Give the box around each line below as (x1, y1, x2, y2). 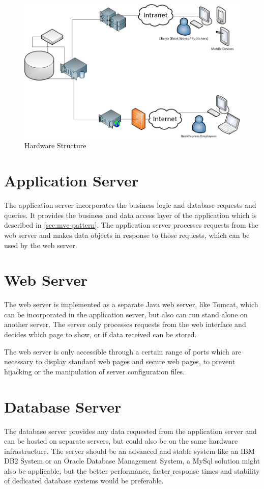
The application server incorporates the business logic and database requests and (4, 200, 256, 210)
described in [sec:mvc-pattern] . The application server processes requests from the (4, 220, 258, 230)
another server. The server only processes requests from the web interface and (4, 319, 246, 330)
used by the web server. (4, 239, 77, 250)
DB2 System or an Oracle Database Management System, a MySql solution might (4, 455, 260, 466)
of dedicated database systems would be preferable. (4, 475, 164, 486)
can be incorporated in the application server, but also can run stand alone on (4, 309, 248, 319)
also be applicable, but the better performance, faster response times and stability (4, 465, 260, 476)
